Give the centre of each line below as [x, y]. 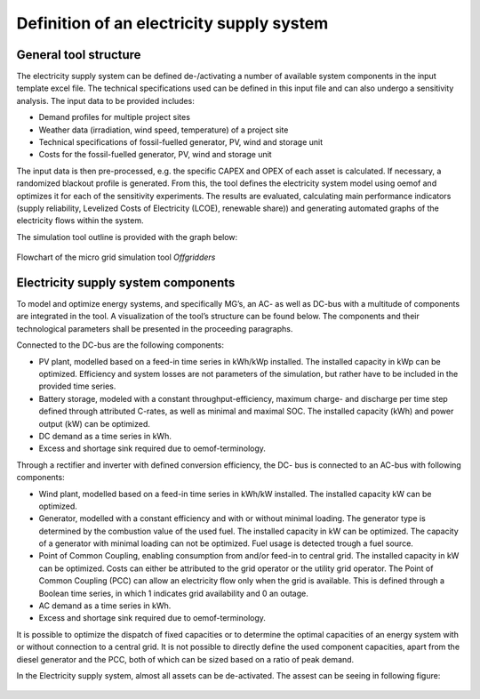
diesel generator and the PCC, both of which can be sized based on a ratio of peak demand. [185, 659]
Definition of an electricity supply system [172, 23]
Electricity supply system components [126, 282]
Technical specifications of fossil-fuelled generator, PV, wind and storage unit [181, 142]
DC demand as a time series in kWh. [105, 436]
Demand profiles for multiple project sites [115, 117]
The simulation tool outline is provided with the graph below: [127, 237]
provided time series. [77, 386]
